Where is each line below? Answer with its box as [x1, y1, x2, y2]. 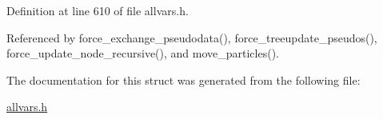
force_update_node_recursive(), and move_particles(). [6, 45, 279, 61]
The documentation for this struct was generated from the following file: [6, 71, 361, 88]
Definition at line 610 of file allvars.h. [6, 2, 189, 18]
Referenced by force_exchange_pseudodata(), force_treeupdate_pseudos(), [6, 29, 377, 46]
